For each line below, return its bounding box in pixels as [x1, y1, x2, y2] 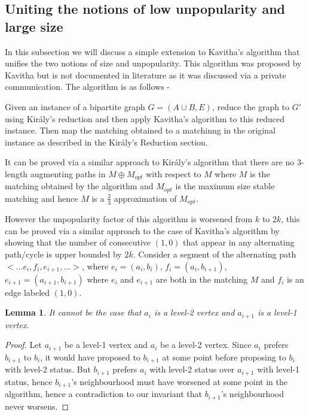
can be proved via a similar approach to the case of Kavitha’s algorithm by [5, 224, 280, 237]
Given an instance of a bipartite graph [5, 100, 145, 113]
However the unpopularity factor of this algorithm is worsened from [5, 213, 253, 225]
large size [5, 17, 63, 35]
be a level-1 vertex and [64, 338, 148, 351]
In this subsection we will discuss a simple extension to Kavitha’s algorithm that [5, 45, 300, 57]
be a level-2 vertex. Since [160, 338, 252, 351]
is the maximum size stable [175, 180, 275, 192]
